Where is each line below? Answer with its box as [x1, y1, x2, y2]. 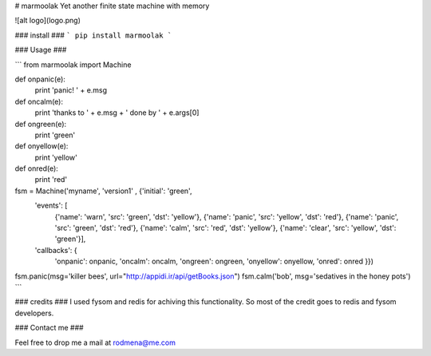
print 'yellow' [34, 152, 77, 162]
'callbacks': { [34, 245, 77, 255]
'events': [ [34, 200, 68, 211]
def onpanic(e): [14, 74, 65, 84]
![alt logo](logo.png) [14, 16, 81, 26]
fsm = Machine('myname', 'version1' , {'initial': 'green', [14, 186, 192, 196]
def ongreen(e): [14, 119, 67, 129]
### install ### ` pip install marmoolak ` [14, 30, 172, 40]
